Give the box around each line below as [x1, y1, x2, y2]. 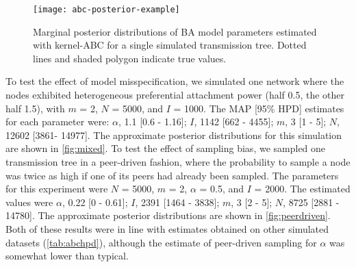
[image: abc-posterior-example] [33, 5, 180, 14]
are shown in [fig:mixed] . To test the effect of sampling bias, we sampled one [5, 141, 326, 155]
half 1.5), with [5, 101, 65, 115]
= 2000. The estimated [254, 181, 351, 196]
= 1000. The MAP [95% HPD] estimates [173, 101, 344, 115]
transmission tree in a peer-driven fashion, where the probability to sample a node [5, 155, 351, 168]
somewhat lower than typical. [5, 249, 129, 263]
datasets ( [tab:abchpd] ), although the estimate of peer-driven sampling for [5, 235, 317, 249]
